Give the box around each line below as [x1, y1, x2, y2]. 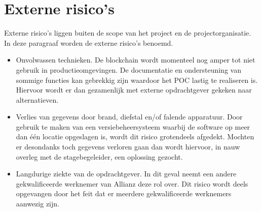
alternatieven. [16, 94, 59, 105]
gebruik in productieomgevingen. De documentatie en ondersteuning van [16, 64, 241, 75]
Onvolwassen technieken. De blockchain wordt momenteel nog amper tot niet [16, 54, 255, 65]
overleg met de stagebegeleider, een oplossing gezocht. [16, 151, 183, 162]
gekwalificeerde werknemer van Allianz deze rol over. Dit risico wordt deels [16, 178, 248, 189]
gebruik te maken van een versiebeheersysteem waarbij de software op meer [16, 121, 250, 132]
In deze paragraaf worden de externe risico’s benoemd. [4, 37, 173, 48]
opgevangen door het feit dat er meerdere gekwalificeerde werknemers [16, 188, 232, 199]
